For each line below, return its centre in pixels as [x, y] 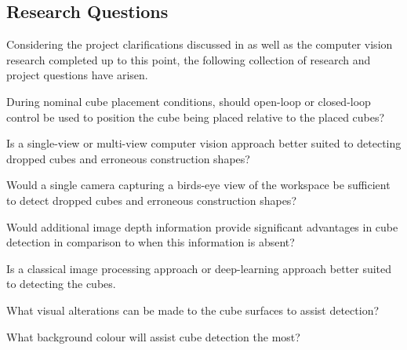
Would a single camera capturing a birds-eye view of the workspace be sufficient [198, 185]
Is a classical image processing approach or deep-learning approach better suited [199, 268]
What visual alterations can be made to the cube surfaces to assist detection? [193, 310]
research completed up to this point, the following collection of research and [189, 59]
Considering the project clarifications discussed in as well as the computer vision [200, 44]
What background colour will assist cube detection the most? [153, 336]
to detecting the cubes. [61, 284]
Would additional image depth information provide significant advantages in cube [202, 226]
